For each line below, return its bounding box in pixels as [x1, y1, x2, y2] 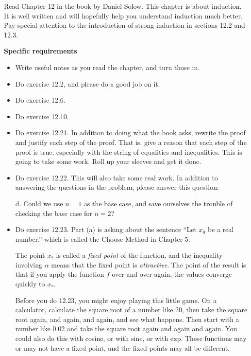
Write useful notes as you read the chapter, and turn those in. [15, 62, 200, 72]
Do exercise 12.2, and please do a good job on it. [15, 78, 160, 89]
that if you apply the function [15, 269, 104, 279]
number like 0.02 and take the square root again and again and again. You [15, 323, 237, 334]
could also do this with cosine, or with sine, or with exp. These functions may [15, 333, 247, 343]
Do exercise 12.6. [15, 95, 66, 105]
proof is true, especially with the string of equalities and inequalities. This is [15, 146, 242, 157]
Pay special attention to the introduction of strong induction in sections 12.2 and [4, 20, 245, 30]
